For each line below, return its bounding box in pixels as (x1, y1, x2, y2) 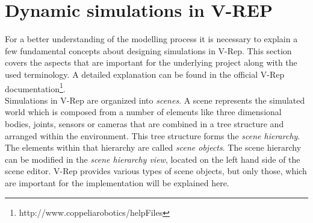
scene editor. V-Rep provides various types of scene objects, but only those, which (5, 165, 307, 177)
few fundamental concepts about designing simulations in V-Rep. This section (5, 44, 292, 57)
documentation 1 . (5, 80, 66, 95)
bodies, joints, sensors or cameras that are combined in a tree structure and (5, 117, 284, 130)
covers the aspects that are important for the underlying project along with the (5, 56, 297, 69)
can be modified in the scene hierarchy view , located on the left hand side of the (5, 152, 300, 165)
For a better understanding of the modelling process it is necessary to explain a (5, 33, 298, 45)
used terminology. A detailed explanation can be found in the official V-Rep (5, 68, 285, 80)
